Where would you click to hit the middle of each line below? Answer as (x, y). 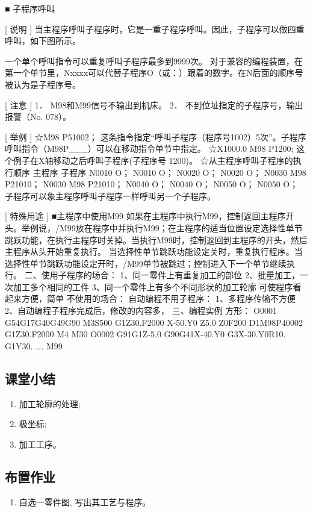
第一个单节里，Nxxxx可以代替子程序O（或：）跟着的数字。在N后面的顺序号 (154, 73)
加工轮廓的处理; (50, 403)
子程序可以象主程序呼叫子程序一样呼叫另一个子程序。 (110, 195)
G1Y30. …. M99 (34, 345)
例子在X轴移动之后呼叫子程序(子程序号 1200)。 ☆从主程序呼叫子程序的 (153, 160)
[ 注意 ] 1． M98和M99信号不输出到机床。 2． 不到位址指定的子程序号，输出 (154, 105)
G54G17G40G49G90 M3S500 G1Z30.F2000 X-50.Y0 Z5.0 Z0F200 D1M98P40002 (154, 322)
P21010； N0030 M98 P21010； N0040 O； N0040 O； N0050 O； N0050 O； (152, 184)
